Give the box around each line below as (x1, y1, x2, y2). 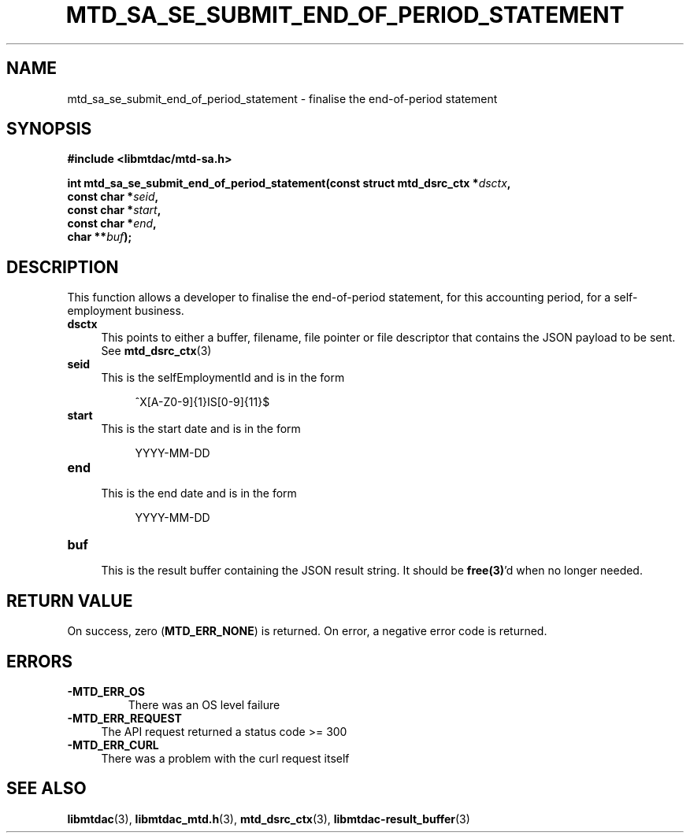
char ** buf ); (67, 230, 132, 244)
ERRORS (6, 651, 73, 671)
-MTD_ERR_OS (67, 684, 145, 698)
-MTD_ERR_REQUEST (67, 711, 182, 725)
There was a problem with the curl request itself (101, 751, 350, 765)
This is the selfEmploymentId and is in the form (101, 371, 345, 385)
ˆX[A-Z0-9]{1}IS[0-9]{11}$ (135, 395, 270, 409)
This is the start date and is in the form (101, 422, 301, 436)
